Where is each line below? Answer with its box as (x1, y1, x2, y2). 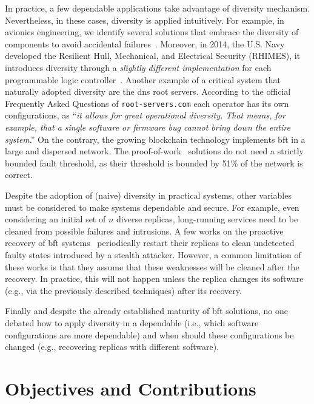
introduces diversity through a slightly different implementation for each (5, 61, 272, 74)
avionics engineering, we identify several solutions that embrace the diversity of (5, 26, 299, 38)
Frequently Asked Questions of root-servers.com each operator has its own (5, 97, 289, 109)
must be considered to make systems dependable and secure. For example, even (5, 200, 299, 213)
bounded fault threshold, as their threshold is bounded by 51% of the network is (5, 156, 303, 169)
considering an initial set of (5, 213, 106, 225)
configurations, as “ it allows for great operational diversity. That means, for (5, 109, 286, 122)
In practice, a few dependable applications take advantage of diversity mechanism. (5, 2, 310, 14)
